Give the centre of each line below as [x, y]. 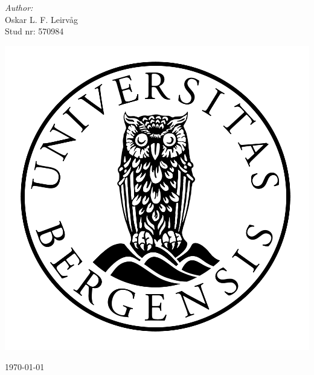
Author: [19, 7]
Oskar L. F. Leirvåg [41, 19]
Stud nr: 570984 [34, 31]
